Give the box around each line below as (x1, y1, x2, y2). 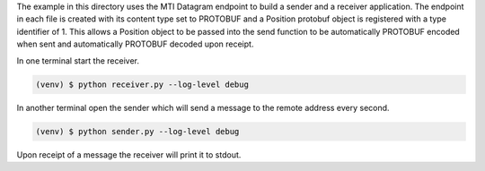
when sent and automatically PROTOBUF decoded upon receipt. (16, 38, 254, 49)
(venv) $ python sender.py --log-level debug (35, 126, 240, 136)
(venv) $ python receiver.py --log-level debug (35, 79, 249, 90)
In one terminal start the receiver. (16, 55, 139, 66)
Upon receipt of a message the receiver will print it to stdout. (16, 149, 242, 160)
